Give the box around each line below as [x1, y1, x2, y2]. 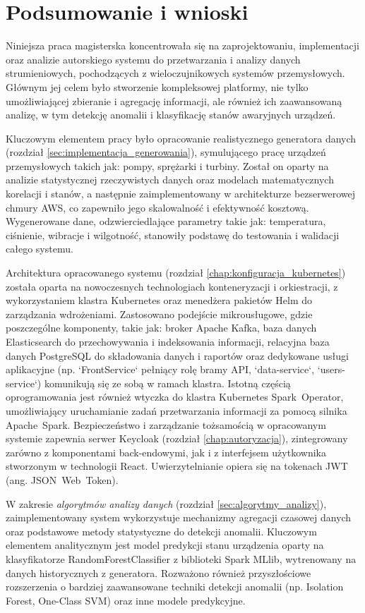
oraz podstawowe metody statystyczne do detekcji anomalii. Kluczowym [6, 523, 317, 538]
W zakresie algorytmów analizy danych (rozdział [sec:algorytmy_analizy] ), [6, 496, 327, 511]
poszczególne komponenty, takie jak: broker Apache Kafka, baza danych [6, 320, 317, 335]
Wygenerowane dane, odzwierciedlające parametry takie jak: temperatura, [6, 214, 326, 229]
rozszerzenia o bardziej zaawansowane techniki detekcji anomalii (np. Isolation [6, 579, 344, 594]
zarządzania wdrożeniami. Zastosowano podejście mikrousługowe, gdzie [6, 306, 313, 321]
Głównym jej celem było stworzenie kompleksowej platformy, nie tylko [6, 79, 309, 94]
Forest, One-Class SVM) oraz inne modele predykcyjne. [6, 593, 246, 607]
